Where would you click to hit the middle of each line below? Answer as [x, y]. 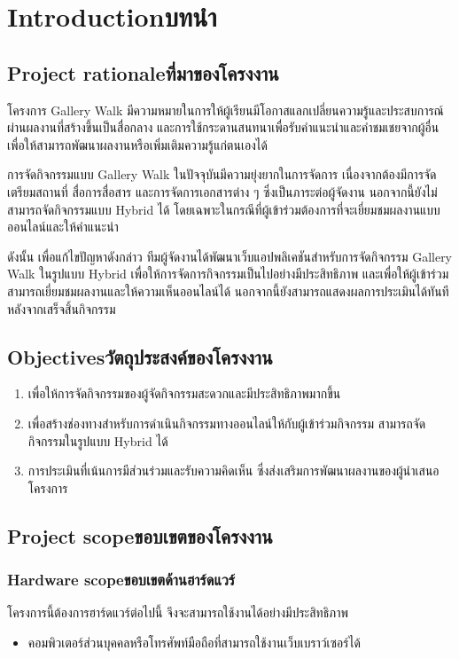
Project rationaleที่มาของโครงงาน [143, 72]
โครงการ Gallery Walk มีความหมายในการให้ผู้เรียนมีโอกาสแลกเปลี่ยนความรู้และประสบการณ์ [226, 110]
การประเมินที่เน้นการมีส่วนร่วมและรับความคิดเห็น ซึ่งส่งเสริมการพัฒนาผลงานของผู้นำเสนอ [233, 471]
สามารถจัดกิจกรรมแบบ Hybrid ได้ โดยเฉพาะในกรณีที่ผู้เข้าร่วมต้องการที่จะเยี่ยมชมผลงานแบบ [224, 209]
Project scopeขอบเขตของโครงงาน [140, 535]
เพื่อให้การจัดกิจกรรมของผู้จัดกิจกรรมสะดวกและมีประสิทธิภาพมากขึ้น [184, 393]
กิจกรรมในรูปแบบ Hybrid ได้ [98, 440]
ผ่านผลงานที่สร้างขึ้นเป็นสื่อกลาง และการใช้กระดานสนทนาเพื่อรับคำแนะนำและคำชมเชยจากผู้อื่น [223, 127]
